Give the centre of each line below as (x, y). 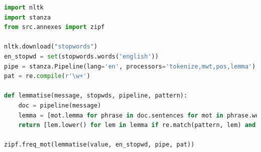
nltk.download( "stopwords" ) (51, 47)
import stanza (28, 17)
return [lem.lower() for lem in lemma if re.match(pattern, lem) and (137, 125)
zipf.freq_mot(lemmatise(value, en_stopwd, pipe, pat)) (99, 145)
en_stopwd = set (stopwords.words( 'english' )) (81, 56)
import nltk (24, 7)
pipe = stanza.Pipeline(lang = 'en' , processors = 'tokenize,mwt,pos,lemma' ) (130, 66)
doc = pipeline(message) (60, 105)
